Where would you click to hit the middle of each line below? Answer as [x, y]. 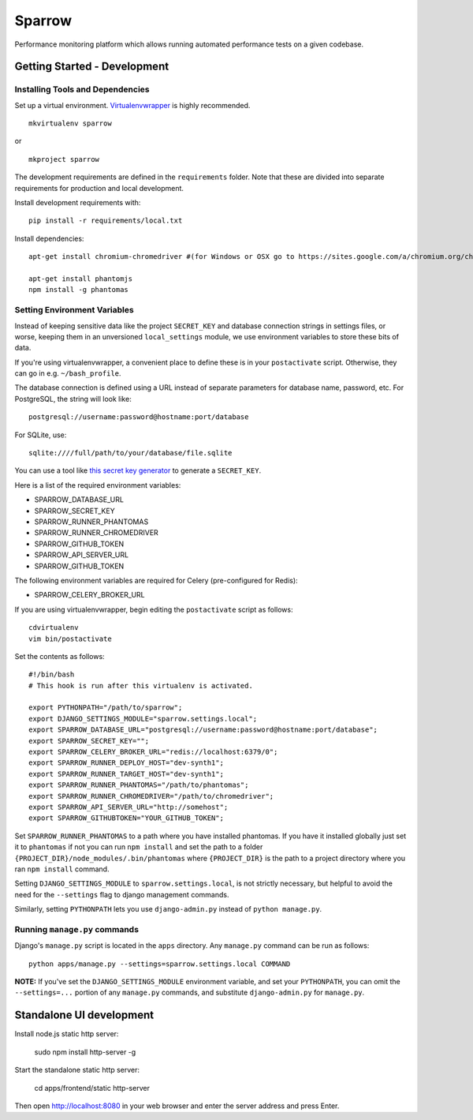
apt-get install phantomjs [81, 279]
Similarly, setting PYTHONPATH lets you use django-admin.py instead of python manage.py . [168, 909]
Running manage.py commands [77, 929]
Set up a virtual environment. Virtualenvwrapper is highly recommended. [132, 105]
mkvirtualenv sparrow [70, 124]
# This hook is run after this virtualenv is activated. [141, 685]
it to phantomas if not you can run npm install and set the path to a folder [139, 847]
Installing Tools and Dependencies [82, 89]
